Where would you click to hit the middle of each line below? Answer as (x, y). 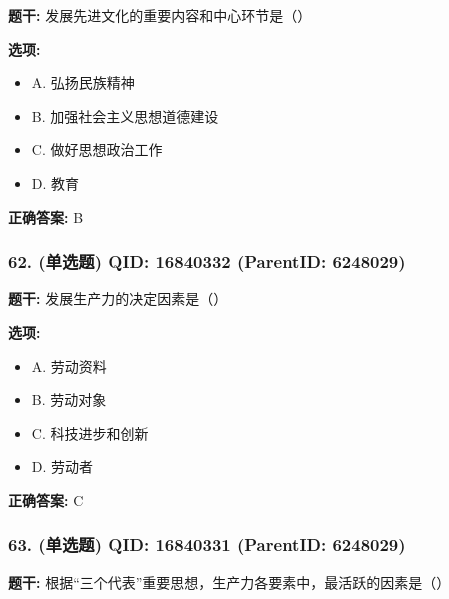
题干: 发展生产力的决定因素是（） (118, 298)
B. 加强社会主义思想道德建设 (125, 115)
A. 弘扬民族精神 (83, 82)
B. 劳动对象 (69, 399)
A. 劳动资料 (69, 365)
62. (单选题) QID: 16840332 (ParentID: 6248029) (207, 261)
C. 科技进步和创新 (90, 432)
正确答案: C (46, 499)
